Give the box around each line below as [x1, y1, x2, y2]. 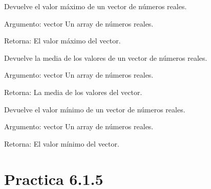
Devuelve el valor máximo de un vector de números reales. [4, 1, 187, 11]
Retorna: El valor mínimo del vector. [4, 138, 119, 149]
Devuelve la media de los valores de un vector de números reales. [4, 52, 207, 63]
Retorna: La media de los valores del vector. [4, 86, 142, 97]
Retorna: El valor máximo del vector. [4, 35, 121, 46]
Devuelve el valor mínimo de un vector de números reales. [4, 104, 185, 114]
